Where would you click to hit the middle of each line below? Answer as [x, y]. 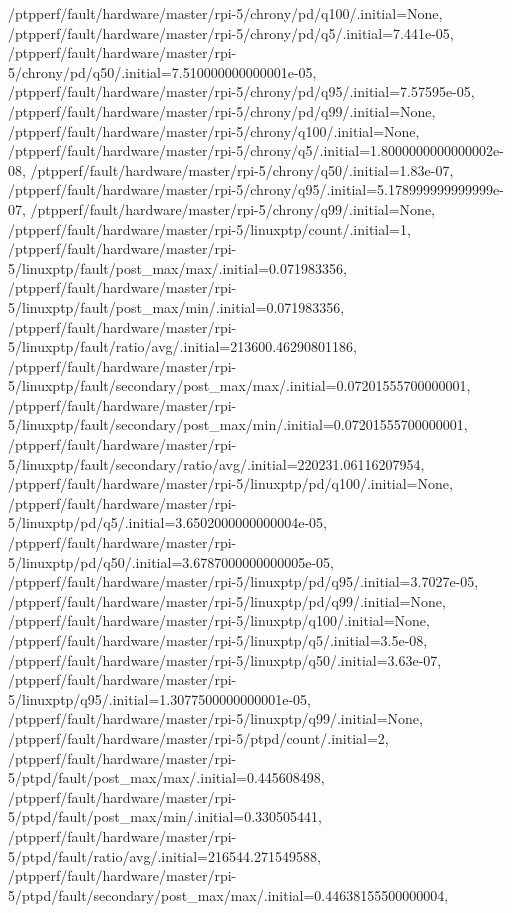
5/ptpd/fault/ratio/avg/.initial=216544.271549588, [164, 855]
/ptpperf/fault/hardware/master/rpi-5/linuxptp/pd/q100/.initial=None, [230, 483]
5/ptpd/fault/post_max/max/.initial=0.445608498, [166, 777]
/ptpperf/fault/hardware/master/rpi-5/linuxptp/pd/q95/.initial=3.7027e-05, [243, 581]
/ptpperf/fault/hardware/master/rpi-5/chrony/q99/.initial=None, [233, 208]
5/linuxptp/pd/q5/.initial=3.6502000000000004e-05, [167, 522]
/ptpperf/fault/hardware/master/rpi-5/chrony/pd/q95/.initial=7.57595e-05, [241, 91]
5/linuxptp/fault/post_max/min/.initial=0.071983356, [176, 306]
